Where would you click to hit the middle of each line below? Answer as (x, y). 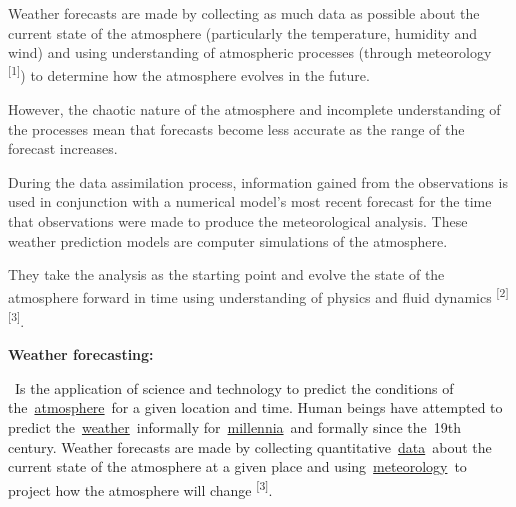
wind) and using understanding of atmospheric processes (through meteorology (250, 52)
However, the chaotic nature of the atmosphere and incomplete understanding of (254, 109)
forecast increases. (63, 148)
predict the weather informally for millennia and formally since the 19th (235, 427)
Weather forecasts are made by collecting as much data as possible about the (244, 13)
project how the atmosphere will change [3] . (140, 488)
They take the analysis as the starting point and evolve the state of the (226, 274)
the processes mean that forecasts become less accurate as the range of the (236, 128)
